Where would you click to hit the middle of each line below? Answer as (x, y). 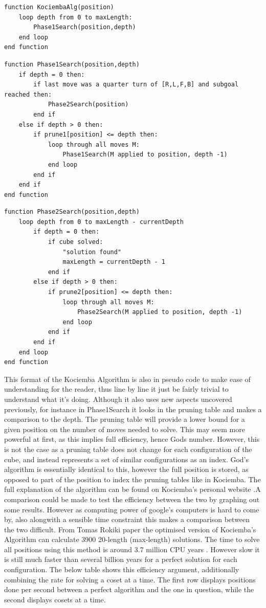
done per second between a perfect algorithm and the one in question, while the (129, 589)
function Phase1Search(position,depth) (72, 64)
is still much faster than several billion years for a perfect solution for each (121, 559)
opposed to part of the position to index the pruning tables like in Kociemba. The (132, 479)
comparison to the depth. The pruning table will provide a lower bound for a (125, 419)
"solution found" (92, 252)
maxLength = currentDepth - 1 (114, 262)
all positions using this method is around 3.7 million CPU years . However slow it (132, 549)
